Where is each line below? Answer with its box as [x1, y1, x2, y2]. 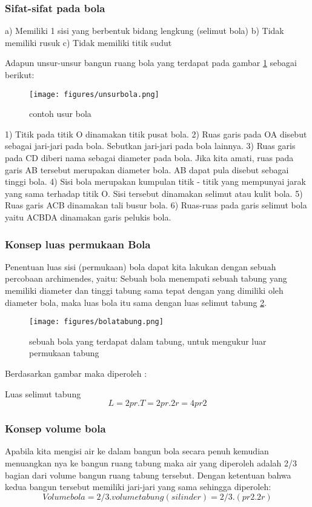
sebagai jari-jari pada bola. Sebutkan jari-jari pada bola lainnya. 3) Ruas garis [5, 139, 296, 152]
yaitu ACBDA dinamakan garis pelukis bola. [5, 211, 171, 223]
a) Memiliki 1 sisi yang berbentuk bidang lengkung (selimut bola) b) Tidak [5, 24, 284, 37]
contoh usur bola [29, 107, 91, 120]
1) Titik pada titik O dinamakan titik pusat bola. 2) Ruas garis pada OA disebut [5, 127, 307, 140]
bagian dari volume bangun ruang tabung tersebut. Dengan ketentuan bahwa [5, 468, 291, 481]
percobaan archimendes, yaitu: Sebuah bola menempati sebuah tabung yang [5, 272, 287, 285]
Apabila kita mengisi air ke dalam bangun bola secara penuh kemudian [5, 445, 269, 457]
